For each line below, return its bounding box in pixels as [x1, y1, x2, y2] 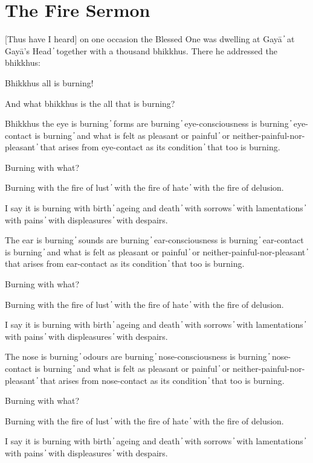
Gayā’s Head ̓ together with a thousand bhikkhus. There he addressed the [5, 44, 277, 57]
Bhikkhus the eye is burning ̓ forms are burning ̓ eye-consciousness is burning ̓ [5, 117, 291, 130]
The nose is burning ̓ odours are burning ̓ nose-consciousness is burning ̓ [5, 350, 269, 363]
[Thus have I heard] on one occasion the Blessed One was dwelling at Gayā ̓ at [5, 33, 295, 45]
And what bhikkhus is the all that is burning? [5, 97, 175, 109]
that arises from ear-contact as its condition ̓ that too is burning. [5, 257, 245, 270]
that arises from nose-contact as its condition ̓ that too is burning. [40, 374, 285, 386]
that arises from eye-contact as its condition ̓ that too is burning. [40, 141, 280, 153]
